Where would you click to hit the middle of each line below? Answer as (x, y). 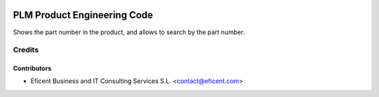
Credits (26, 50)
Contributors (32, 68)
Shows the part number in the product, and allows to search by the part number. (129, 32)
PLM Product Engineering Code (83, 15)
